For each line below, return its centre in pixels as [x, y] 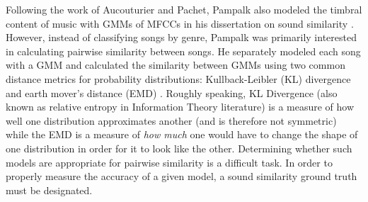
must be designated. [49, 190]
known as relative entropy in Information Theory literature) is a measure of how [180, 107]
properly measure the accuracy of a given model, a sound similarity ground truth [182, 176]
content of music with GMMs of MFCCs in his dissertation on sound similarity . [180, 23]
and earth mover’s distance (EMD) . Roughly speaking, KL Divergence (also [172, 92]
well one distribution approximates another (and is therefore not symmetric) [171, 120]
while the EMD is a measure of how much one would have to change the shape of [182, 134]
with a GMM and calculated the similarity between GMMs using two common [176, 65]
